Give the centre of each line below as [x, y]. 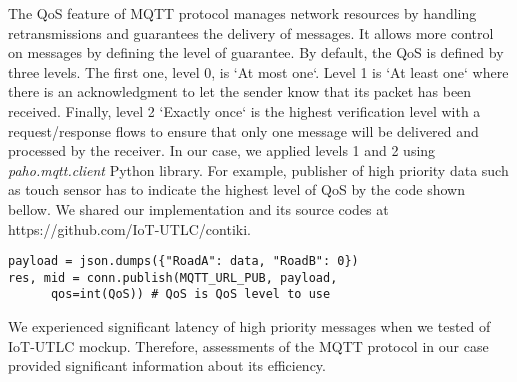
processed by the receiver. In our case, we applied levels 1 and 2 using [222, 150]
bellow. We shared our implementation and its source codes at [198, 208]
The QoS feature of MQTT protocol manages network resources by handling [242, 13]
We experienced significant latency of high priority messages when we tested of [249, 326]
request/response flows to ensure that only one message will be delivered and [243, 130]
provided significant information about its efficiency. [167, 365]
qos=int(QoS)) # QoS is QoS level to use [190, 294]
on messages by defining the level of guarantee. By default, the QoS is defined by [256, 52]
